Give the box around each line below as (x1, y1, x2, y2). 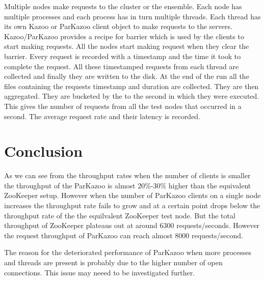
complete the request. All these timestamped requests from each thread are (4, 61, 239, 71)
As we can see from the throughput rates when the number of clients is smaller (4, 170, 251, 181)
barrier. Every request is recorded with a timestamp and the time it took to (4, 50, 241, 61)
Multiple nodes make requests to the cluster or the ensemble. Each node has (4, 1, 242, 11)
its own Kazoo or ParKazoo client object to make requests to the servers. (4, 21, 232, 32)
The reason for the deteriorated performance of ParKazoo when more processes (4, 247, 251, 258)
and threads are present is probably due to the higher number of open (4, 257, 223, 267)
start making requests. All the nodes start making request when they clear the (4, 41, 249, 51)
